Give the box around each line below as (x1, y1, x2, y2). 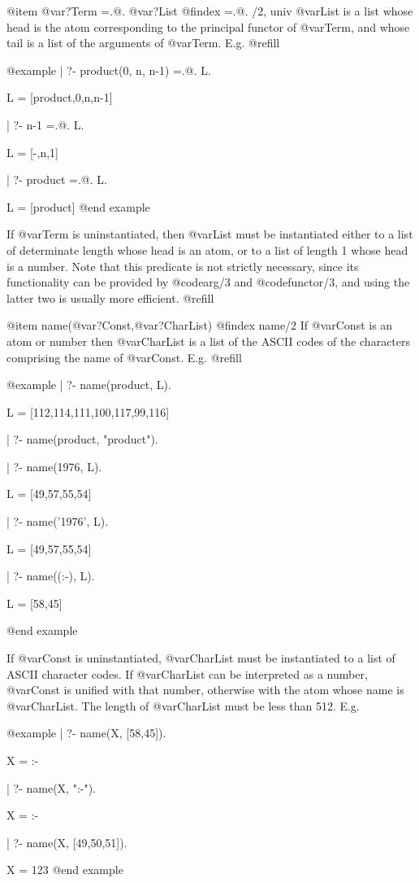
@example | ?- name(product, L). (6, 376, 171, 393)
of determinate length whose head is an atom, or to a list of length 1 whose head (6, 241, 408, 258)
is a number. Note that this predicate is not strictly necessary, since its (6, 257, 359, 274)
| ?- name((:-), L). (6, 567, 95, 584)
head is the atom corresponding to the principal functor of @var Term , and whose (6, 18, 410, 35)
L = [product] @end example (6, 198, 150, 215)
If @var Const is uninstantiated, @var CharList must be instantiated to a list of (6, 649, 395, 667)
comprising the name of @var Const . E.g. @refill (6, 348, 242, 365)
